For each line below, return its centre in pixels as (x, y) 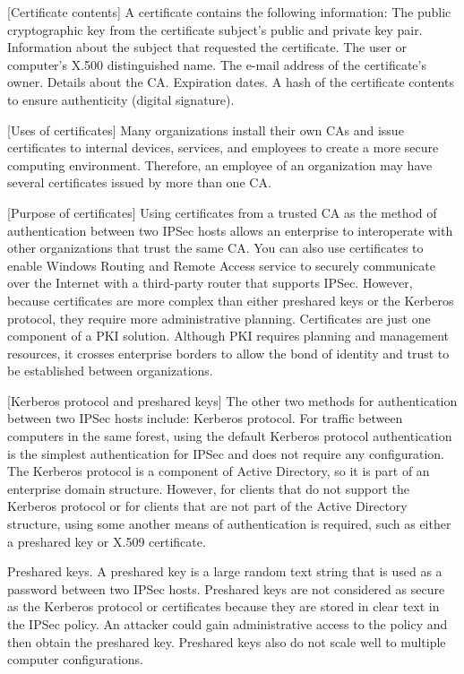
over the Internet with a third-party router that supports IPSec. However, (210, 283)
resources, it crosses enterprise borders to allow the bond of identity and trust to (228, 353)
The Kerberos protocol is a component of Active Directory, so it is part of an (219, 471)
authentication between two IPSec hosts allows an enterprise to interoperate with (230, 230)
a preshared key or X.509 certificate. (107, 541)
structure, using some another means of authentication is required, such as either (229, 524)
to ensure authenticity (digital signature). (121, 99)
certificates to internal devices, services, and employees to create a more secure (223, 147)
